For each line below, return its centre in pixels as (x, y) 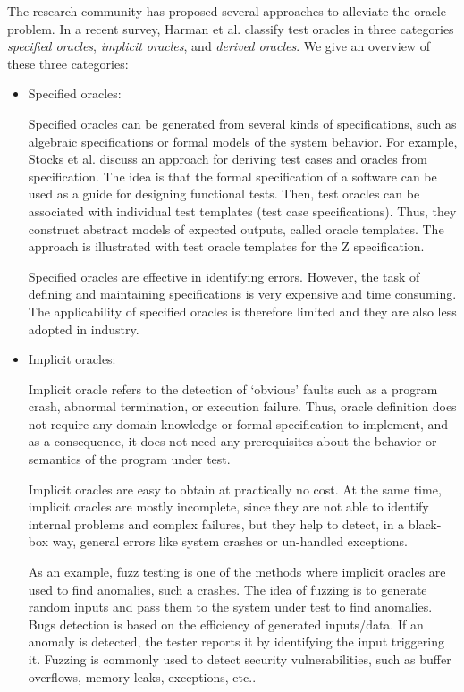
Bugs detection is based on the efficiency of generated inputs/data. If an (226, 624)
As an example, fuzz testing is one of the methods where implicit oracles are (237, 572)
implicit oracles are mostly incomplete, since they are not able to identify (228, 506)
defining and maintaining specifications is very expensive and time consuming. (242, 294)
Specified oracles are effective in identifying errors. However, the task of (224, 276)
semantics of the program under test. (129, 459)
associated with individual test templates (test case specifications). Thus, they (242, 211)
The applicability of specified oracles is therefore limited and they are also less (242, 311)
